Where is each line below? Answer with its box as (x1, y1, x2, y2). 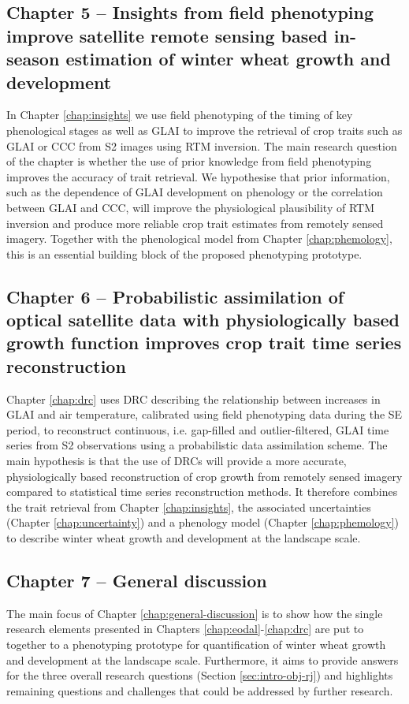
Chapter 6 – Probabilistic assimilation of (6, 284, 344, 308)
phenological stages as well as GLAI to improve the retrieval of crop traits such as (6, 121, 403, 138)
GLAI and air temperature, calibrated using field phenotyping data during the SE (6, 406, 403, 423)
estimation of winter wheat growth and (65, 47, 391, 71)
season (6, 47, 60, 71)
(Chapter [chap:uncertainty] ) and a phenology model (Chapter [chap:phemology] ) (6, 514, 399, 531)
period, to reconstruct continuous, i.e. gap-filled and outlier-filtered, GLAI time (6, 421, 389, 438)
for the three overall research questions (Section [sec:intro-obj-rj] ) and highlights (6, 667, 393, 684)
